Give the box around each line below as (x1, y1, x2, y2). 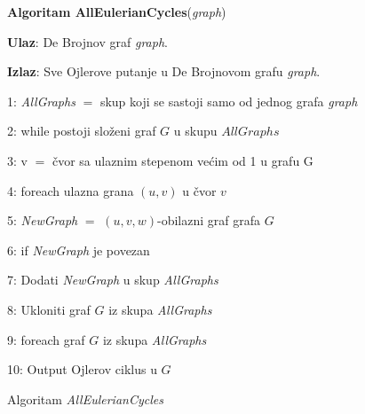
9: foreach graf (7, 330, 85, 348)
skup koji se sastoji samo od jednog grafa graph (99, 91, 358, 110)
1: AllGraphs (7, 91, 75, 110)
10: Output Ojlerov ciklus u (7, 360, 157, 379)
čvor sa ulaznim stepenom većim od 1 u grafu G (52, 151, 313, 169)
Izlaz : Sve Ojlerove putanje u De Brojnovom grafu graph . (7, 62, 321, 81)
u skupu (173, 121, 218, 140)
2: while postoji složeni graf (7, 121, 156, 140)
